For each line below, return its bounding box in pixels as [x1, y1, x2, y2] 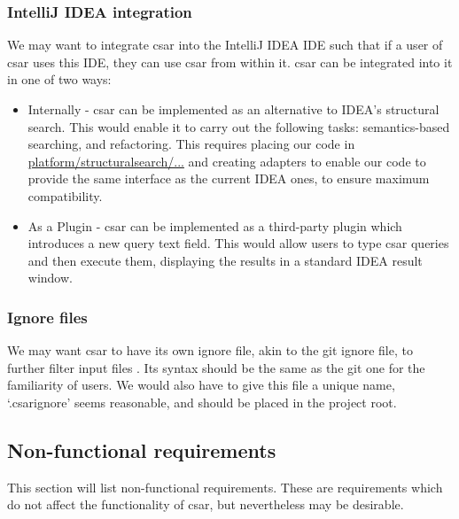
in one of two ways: [7, 70, 112, 89]
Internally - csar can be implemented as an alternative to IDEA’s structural [27, 100, 440, 118]
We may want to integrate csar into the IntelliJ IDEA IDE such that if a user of [7, 35, 443, 54]
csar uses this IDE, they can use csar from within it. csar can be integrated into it [7, 52, 453, 71]
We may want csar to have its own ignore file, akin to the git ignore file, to [7, 341, 413, 360]
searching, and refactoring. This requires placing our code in [27, 135, 355, 153]
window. [27, 268, 73, 287]
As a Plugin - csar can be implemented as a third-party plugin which [27, 216, 402, 235]
